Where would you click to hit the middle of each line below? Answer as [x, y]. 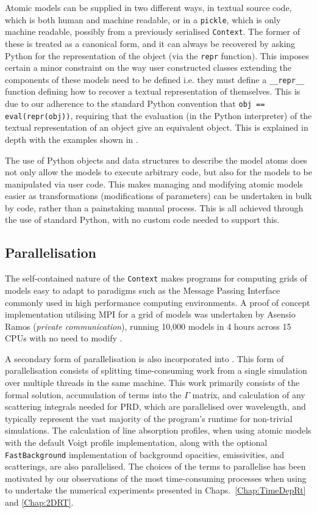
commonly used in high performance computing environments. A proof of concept [158, 302]
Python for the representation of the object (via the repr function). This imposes [157, 55]
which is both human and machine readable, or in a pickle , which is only [143, 19]
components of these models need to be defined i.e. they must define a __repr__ [155, 79]
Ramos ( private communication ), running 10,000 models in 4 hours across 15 [148, 326]
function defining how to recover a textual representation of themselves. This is [153, 91]
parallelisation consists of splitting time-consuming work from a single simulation [156, 370]
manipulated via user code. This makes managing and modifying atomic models [154, 184]
